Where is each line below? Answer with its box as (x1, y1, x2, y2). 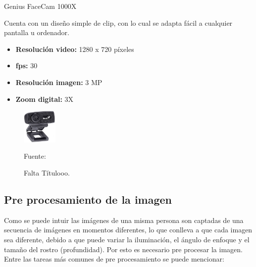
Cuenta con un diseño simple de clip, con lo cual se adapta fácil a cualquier (4, 17, 233, 28)
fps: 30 (15, 60, 38, 71)
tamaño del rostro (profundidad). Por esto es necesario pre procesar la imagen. (4, 244, 243, 254)
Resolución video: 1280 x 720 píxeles (15, 44, 134, 54)
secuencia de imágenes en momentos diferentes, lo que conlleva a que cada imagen (4, 224, 253, 235)
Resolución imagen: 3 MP (15, 77, 102, 87)
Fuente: (24, 151, 46, 161)
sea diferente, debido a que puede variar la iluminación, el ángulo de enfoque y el (4, 234, 250, 244)
